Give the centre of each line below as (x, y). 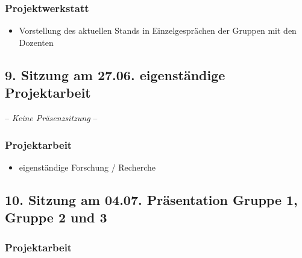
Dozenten (36, 42)
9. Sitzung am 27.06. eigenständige (115, 74)
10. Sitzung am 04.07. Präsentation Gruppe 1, (151, 199)
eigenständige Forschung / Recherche (87, 167)
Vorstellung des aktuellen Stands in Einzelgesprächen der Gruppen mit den (158, 30)
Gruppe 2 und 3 (56, 217)
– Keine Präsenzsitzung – (51, 118)
